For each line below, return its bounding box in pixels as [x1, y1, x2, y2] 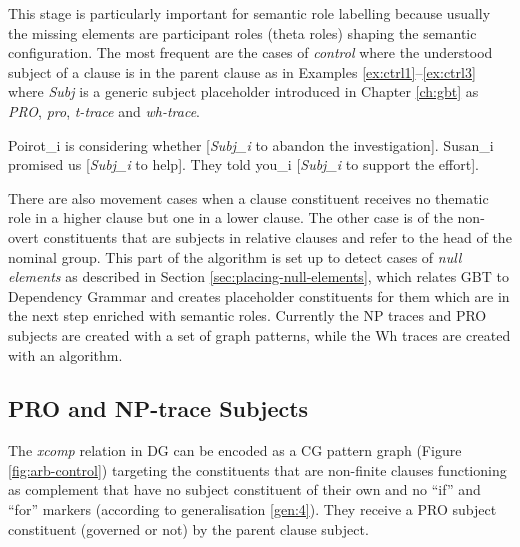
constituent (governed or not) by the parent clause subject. [8, 518, 369, 539]
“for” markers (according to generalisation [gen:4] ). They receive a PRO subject [8, 499, 497, 520]
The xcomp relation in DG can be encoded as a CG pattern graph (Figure [8, 440, 462, 461]
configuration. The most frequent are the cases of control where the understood [8, 42, 493, 63]
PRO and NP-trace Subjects [8, 393, 309, 424]
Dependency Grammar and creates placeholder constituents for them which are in [8, 285, 510, 306]
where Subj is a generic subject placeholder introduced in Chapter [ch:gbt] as [8, 81, 479, 102]
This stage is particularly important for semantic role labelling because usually [8, 3, 491, 23]
